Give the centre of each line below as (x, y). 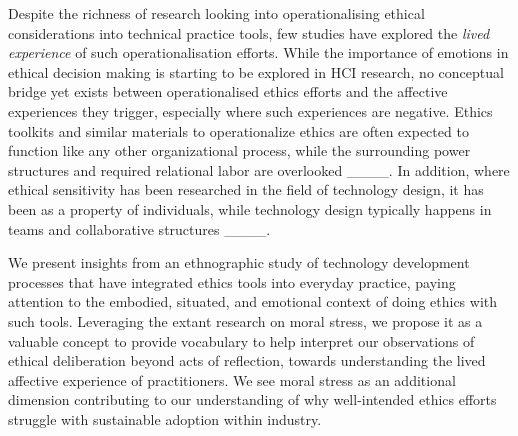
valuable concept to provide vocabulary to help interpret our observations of (241, 340)
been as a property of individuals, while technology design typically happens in (250, 208)
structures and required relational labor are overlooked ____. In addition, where (259, 169)
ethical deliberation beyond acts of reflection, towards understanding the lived (247, 360)
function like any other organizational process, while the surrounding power (239, 150)
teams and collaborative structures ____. (139, 228)
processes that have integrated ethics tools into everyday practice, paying (232, 281)
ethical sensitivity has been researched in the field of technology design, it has (246, 189)
